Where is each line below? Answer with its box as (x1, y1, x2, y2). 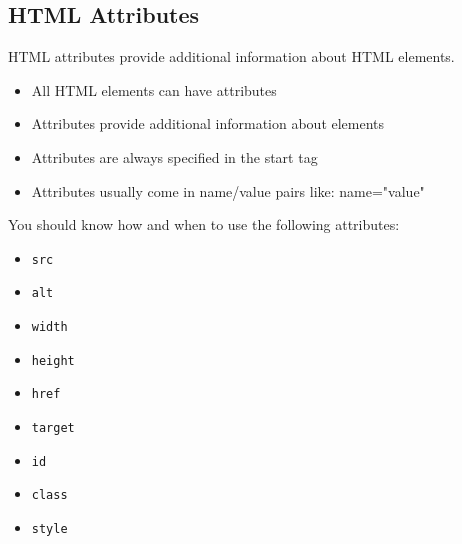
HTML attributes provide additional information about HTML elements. (8, 46, 455, 67)
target (31, 421, 75, 436)
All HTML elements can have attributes (31, 79, 277, 100)
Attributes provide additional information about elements (31, 113, 385, 134)
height (31, 353, 75, 368)
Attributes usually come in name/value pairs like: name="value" (31, 180, 425, 201)
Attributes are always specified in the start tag (31, 146, 318, 167)
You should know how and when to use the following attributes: (8, 214, 400, 235)
